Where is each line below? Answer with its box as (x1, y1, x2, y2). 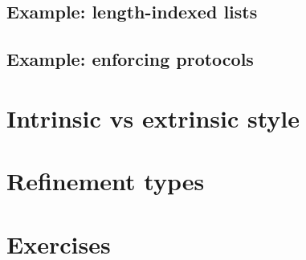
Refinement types (6, 165, 205, 197)
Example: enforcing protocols (6, 47, 254, 71)
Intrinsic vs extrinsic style (6, 101, 300, 134)
